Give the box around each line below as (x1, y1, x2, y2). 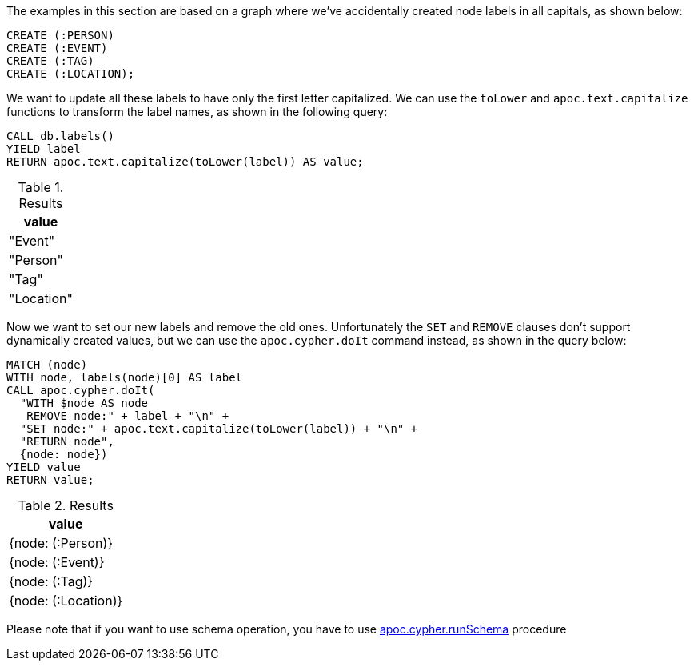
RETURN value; (6, 473, 94, 486)
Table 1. (18, 179, 64, 195)
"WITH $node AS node (19, 397, 149, 409)
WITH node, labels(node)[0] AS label (6, 371, 243, 384)
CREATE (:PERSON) (6, 29, 114, 42)
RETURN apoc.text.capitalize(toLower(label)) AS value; (6, 155, 364, 168)
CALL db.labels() (6, 130, 114, 142)
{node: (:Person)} (9, 535, 114, 551)
